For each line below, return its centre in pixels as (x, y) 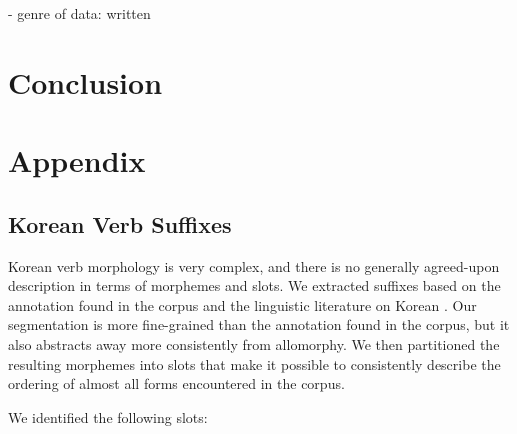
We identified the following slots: (108, 416)
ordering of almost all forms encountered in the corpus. (176, 383)
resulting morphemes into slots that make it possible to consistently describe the (254, 363)
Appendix (77, 160)
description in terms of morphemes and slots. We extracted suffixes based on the (254, 285)
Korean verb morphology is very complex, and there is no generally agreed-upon (254, 265)
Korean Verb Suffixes (120, 223)
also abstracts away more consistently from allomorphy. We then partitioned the (254, 343)
